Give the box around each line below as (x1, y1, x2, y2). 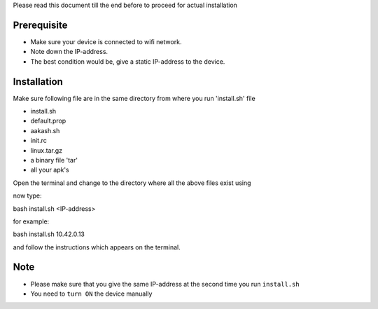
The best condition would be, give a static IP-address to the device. (30, 57, 225, 66)
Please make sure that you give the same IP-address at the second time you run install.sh (30, 280, 300, 288)
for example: (13, 217, 50, 226)
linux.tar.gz (30, 146, 63, 154)
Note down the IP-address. (30, 48, 108, 56)
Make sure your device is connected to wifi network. (30, 37, 182, 46)
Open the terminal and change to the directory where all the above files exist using (13, 179, 251, 187)
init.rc (30, 137, 47, 145)
